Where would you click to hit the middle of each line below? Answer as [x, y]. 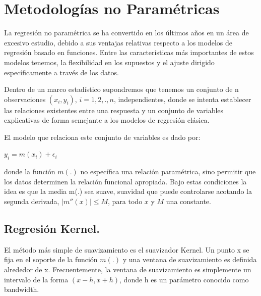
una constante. [188, 201]
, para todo [125, 201]
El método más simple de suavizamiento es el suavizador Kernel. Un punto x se [127, 249]
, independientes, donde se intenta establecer [182, 99]
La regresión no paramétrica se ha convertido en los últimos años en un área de [126, 33]
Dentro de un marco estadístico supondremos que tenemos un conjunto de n [121, 89]
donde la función [30, 171]
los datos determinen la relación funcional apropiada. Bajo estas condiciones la [125, 181]
